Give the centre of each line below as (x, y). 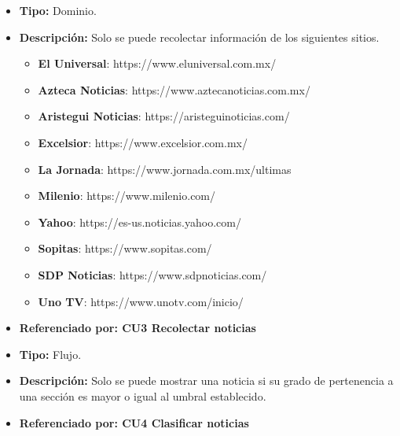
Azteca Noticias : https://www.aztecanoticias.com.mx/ (174, 89)
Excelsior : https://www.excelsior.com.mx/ (143, 142)
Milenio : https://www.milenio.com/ (127, 196)
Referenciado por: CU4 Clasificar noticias (134, 422)
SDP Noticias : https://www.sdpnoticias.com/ (152, 274)
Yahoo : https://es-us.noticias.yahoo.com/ (139, 222)
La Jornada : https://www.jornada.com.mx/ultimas (165, 169)
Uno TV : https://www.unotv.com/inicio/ (141, 301)
